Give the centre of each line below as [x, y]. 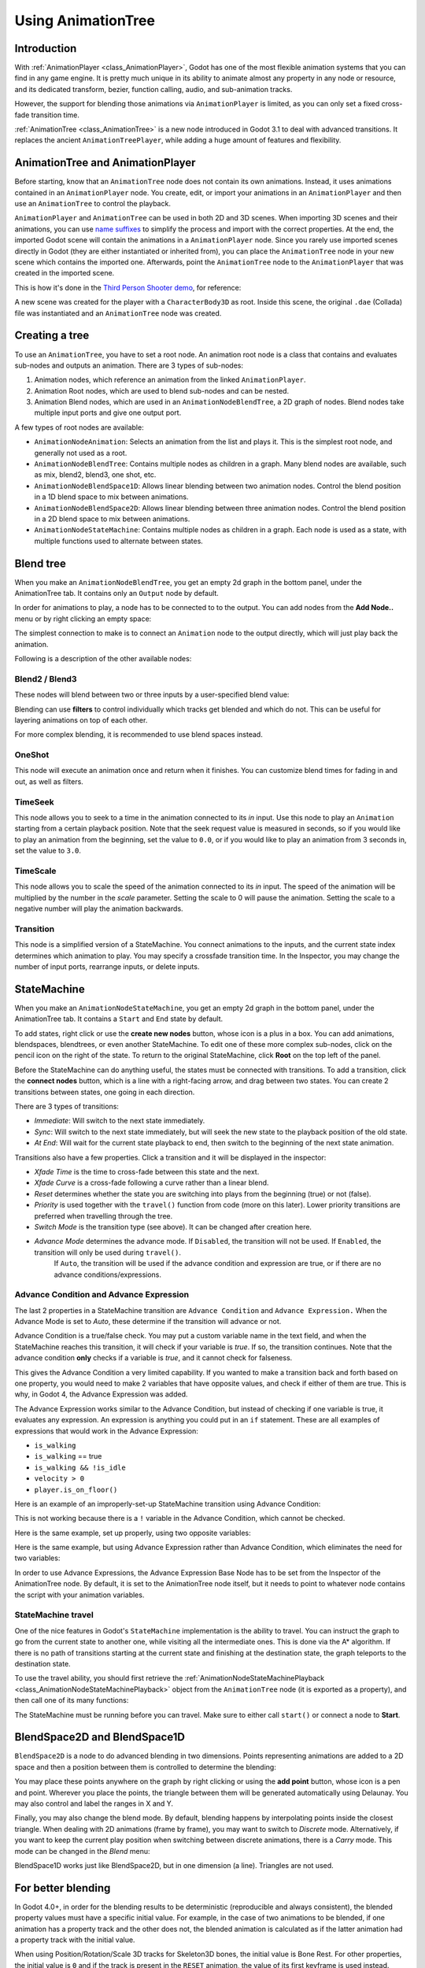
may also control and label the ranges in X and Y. [94, 1803]
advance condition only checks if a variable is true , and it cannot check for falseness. [153, 1358]
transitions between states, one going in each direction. [105, 1092]
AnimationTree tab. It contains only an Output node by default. [117, 594]
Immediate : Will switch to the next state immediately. [120, 1121]
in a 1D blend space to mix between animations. [111, 497]
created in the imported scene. [65, 273]
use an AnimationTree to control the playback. [92, 204]
